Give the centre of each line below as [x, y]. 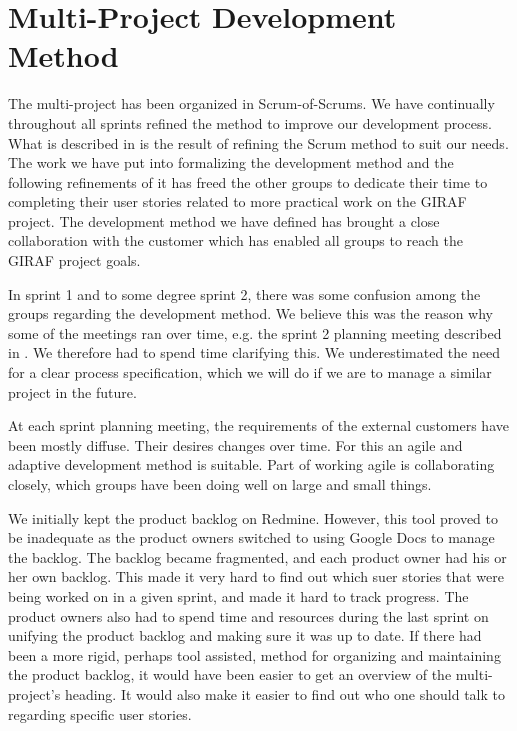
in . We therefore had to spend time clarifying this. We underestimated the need [254, 352]
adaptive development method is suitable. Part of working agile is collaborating [251, 464]
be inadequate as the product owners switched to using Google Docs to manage [251, 537]
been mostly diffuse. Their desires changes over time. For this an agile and [235, 444]
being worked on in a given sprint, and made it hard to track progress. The [238, 595]
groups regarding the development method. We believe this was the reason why [250, 313]
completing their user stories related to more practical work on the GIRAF [237, 201]
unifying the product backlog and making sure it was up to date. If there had [245, 635]
